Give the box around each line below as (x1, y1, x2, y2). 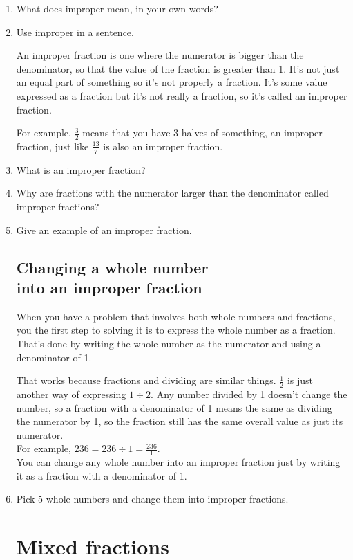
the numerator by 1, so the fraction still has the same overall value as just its (16, 414, 343, 428)
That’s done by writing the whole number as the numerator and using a (16, 336, 321, 350)
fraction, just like (16, 138, 89, 153)
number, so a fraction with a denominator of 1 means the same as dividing (16, 400, 332, 415)
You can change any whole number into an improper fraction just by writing (16, 455, 341, 469)
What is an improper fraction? (16, 162, 146, 177)
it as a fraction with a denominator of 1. (16, 468, 187, 482)
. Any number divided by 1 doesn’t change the (151, 386, 347, 401)
